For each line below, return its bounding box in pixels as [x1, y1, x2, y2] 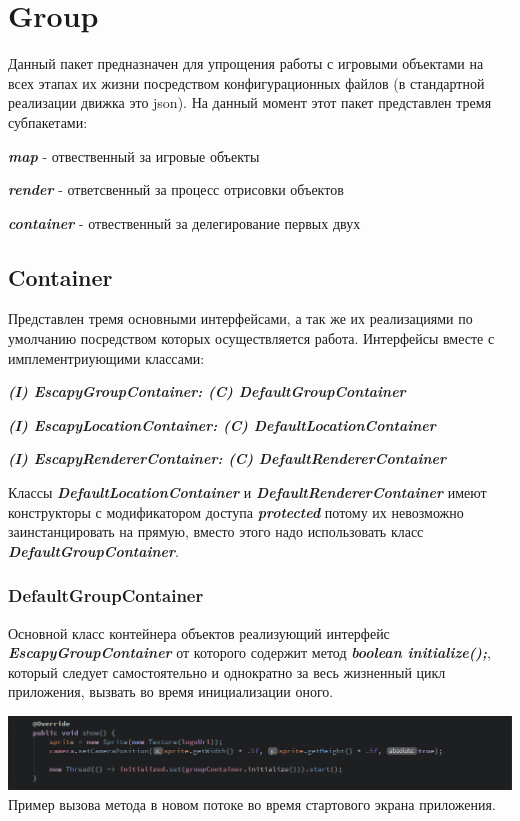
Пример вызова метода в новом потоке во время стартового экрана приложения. [8, 793, 496, 814]
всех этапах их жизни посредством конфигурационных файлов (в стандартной [8, 72, 485, 93]
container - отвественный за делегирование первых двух [8, 212, 361, 233]
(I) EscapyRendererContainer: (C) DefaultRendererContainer [8, 448, 446, 469]
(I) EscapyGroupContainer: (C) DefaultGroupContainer [8, 381, 406, 402]
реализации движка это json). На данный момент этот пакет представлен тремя [8, 92, 492, 113]
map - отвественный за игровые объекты [8, 145, 260, 166]
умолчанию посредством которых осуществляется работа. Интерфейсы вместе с [8, 328, 495, 349]
